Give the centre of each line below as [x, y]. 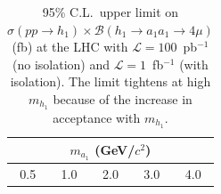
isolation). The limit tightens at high [110, 81]
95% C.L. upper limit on [110, 12]
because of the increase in [123, 98]
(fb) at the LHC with [70, 47]
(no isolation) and [61, 64]
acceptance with [97, 117]
